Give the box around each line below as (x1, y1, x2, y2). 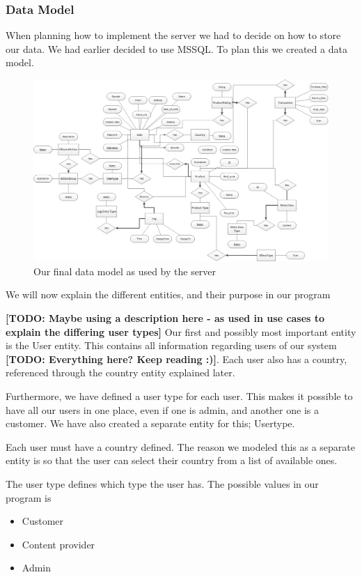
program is (6, 490, 52, 505)
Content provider (22, 537, 95, 551)
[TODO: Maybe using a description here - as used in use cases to (6, 311, 325, 325)
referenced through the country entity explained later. (6, 365, 235, 380)
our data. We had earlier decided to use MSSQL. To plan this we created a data (6, 41, 347, 56)
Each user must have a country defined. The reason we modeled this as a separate (6, 439, 356, 454)
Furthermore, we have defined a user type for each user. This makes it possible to (6, 389, 353, 403)
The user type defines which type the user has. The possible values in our (6, 476, 319, 491)
